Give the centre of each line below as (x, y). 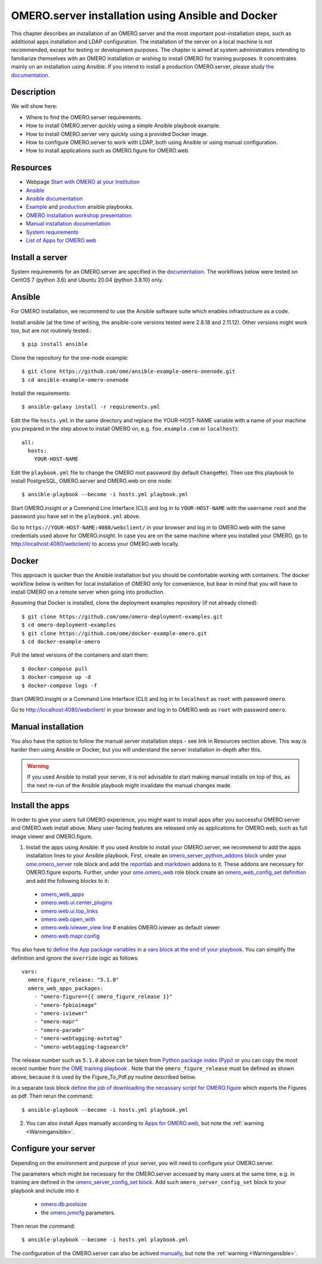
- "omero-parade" (59, 1030)
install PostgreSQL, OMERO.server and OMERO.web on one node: (92, 481)
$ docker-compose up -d (56, 677)
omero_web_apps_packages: (66, 988)
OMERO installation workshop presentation (79, 215)
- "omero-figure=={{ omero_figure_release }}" (103, 997)
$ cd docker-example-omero (61, 642)
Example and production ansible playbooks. (80, 207)
